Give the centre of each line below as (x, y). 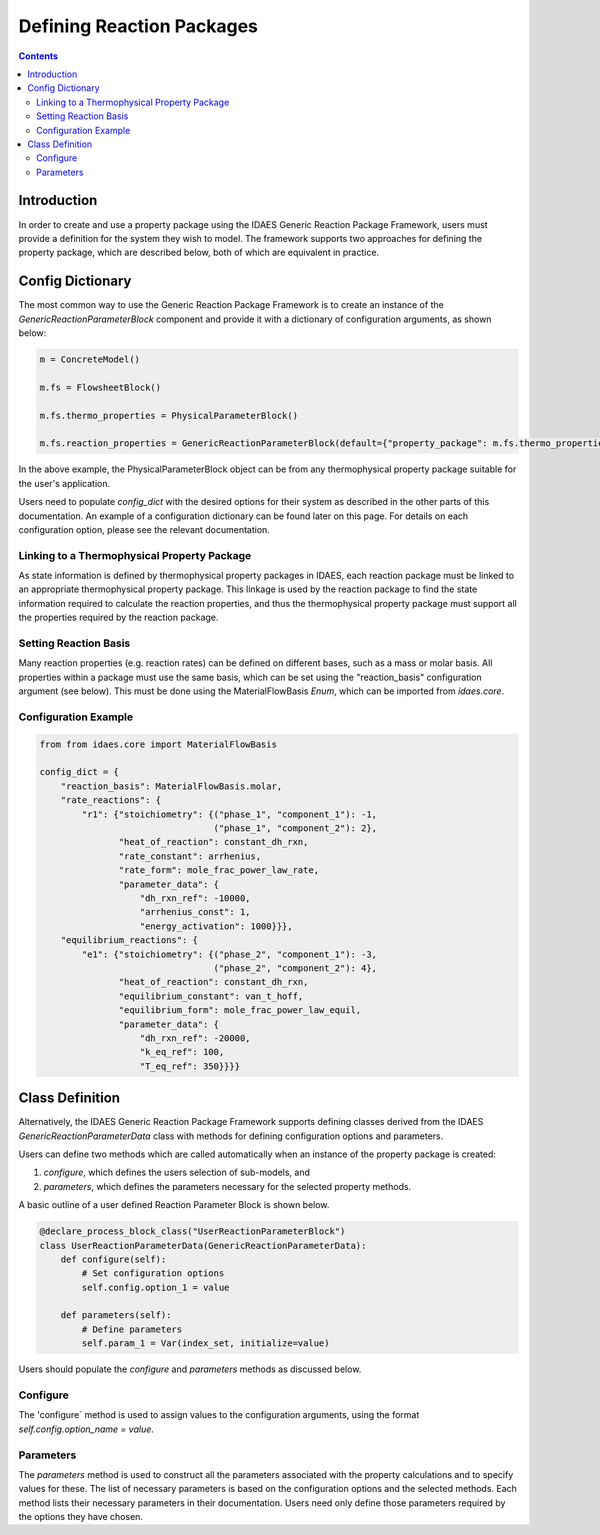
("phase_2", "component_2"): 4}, (295, 968)
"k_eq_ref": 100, (182, 1052)
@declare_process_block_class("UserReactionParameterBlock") (192, 1231)
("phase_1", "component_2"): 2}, (295, 828)
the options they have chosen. (81, 1517)
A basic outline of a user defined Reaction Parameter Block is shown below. (174, 1205)
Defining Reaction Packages (138, 26)
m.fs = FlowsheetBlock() (100, 387)
